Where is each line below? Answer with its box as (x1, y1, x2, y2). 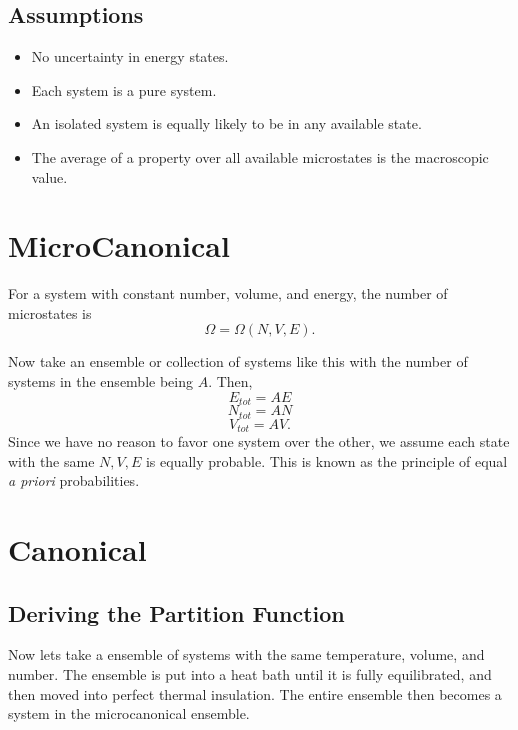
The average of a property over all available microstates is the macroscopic (31, 146, 489, 167)
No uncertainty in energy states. (31, 46, 229, 67)
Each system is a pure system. (31, 79, 217, 100)
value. (31, 166, 68, 187)
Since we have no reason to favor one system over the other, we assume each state (8, 431, 510, 452)
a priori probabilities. (8, 470, 140, 491)
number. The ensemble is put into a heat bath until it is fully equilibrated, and (8, 663, 492, 684)
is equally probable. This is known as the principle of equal (145, 450, 508, 471)
